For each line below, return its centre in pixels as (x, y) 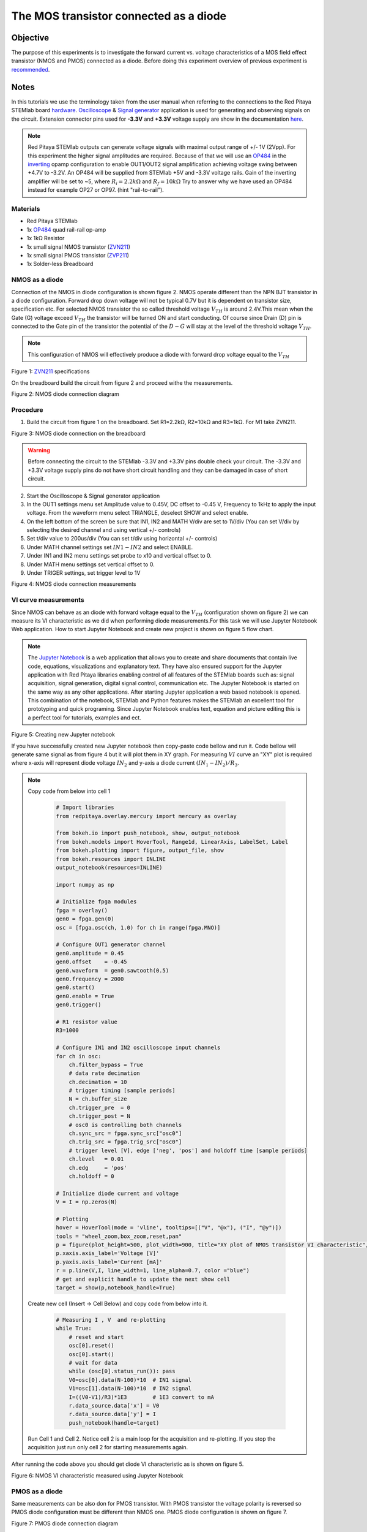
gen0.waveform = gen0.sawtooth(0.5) (113, 970)
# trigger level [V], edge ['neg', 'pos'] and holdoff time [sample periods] (188, 1150)
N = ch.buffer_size (98, 1099)
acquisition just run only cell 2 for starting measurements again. (108, 1447)
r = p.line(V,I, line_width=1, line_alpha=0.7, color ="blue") (153, 1271)
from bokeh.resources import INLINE (111, 859)
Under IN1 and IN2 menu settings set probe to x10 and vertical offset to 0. (119, 556)
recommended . (31, 69)
